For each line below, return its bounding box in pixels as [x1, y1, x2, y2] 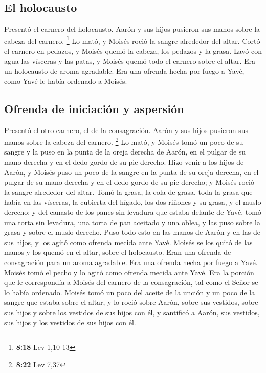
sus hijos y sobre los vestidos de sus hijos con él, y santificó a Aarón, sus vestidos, [4, 306, 260, 317]
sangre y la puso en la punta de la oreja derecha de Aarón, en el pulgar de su [4, 146, 246, 157]
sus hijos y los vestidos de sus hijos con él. [4, 317, 136, 327]
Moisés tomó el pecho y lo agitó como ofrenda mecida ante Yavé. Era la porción [4, 267, 254, 277]
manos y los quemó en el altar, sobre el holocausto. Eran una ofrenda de [4, 247, 231, 257]
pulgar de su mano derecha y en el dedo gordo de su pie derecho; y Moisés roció [4, 177, 254, 187]
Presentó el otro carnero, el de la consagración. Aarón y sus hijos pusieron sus [4, 124, 249, 135]
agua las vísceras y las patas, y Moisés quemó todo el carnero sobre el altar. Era [4, 55, 255, 66]
